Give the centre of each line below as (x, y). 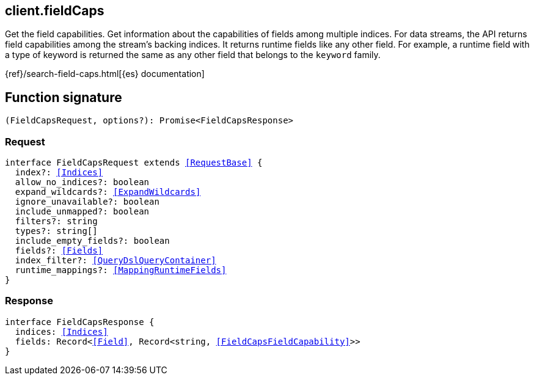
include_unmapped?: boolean (82, 212)
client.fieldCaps (55, 11)
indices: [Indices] (61, 331)
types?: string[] (56, 231)
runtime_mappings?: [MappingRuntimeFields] (121, 270)
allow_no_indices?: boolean (82, 182)
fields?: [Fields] (59, 251)
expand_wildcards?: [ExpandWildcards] (108, 192)
